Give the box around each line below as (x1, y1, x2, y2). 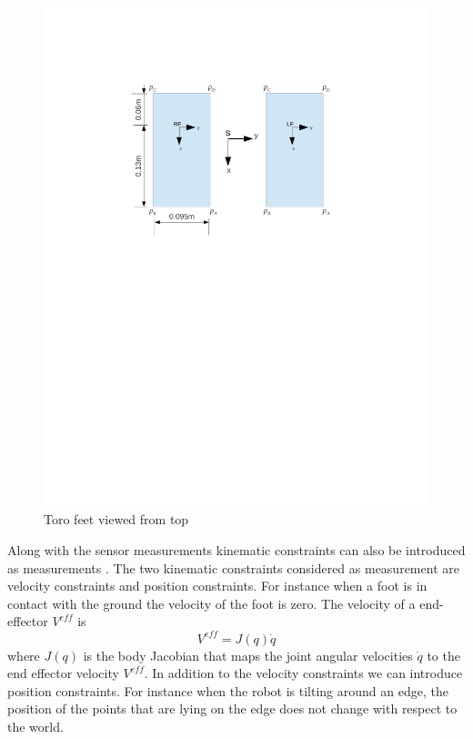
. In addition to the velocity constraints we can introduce (144, 663, 463, 683)
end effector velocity (7, 663, 119, 683)
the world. (7, 716, 64, 735)
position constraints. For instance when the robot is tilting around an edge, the (7, 681, 448, 700)
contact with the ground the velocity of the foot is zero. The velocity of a (7, 593, 416, 612)
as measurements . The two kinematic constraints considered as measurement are (7, 558, 459, 577)
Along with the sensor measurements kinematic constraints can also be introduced (7, 541, 466, 560)
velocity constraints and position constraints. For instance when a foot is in (7, 576, 428, 595)
